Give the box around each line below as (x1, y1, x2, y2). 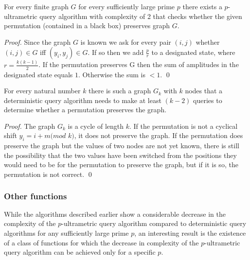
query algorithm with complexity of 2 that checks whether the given (39, 11, 242, 21)
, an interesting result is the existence (134, 228, 246, 238)
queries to (193, 95, 222, 105)
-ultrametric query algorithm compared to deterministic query (61, 218, 247, 228)
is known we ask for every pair (80, 36, 171, 47)
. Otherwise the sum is (78, 69, 145, 79)
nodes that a (185, 86, 223, 96)
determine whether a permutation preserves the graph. (4, 104, 167, 115)
